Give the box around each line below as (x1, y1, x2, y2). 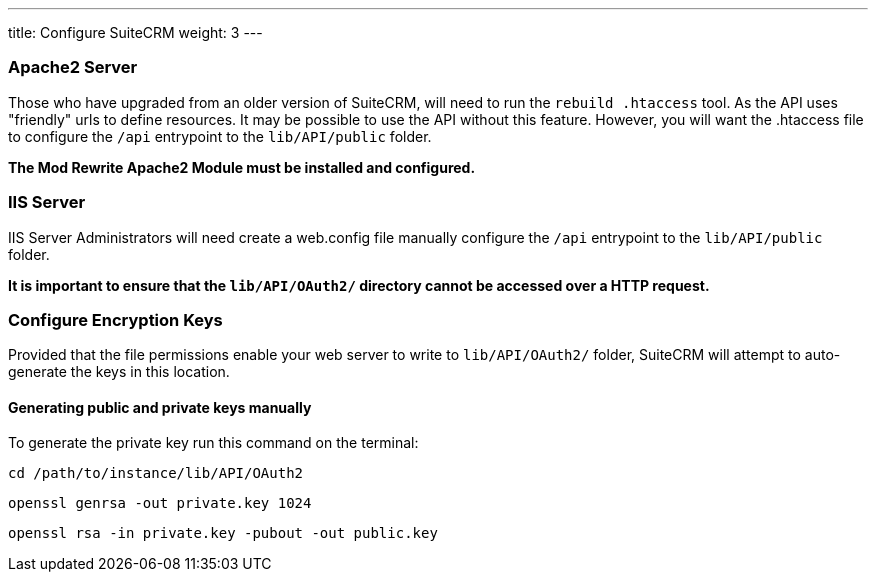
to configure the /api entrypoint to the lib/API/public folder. (8, 127, 432, 145)
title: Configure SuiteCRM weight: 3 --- (8, 24, 263, 41)
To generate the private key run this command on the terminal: (8, 434, 419, 452)
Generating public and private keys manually (8, 398, 312, 416)
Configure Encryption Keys (8, 309, 223, 330)
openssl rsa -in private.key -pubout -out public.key (8, 525, 438, 542)
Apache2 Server (8, 57, 138, 78)
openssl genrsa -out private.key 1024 (8, 495, 312, 512)
